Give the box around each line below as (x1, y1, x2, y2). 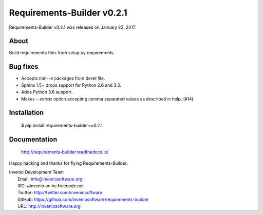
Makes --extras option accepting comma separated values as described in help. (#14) (21, 96, 194, 102)
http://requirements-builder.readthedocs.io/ (21, 149, 109, 155)
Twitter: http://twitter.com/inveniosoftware (18, 190, 102, 195)
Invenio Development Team (9, 169, 64, 175)
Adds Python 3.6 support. (21, 89, 73, 95)
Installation (9, 109, 44, 117)
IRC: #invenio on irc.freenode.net (18, 183, 84, 189)
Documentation (9, 135, 57, 143)
